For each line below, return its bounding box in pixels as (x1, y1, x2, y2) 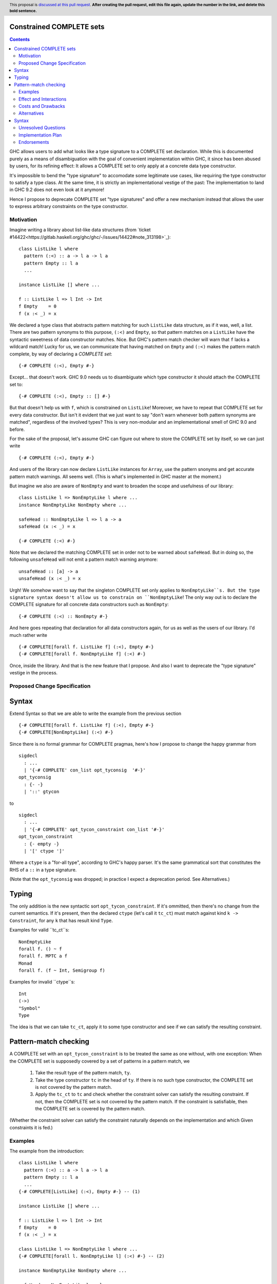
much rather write (9, 632, 47, 638)
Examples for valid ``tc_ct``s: (9, 927, 69, 933)
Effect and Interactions (18, 96, 67, 102)
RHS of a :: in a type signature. (9, 866, 77, 873)
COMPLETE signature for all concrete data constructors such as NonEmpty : (9, 601, 169, 608)
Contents (9, 36, 30, 42)
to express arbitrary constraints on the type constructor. (9, 203, 128, 210)
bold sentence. (9, 8, 37, 13)
